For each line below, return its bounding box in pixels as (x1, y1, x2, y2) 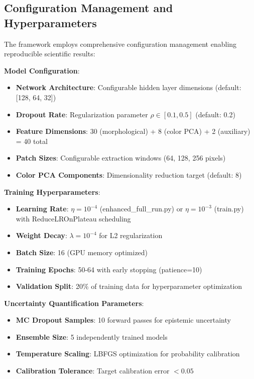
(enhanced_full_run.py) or (99, 203, 183, 214)
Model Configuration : (4, 65, 80, 75)
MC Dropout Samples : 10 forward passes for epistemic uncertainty (16, 315, 231, 325)
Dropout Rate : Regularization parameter (16, 109, 148, 119)
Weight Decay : (16, 230, 67, 241)
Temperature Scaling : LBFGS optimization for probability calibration (16, 348, 240, 359)
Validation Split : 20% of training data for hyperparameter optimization (16, 281, 242, 291)
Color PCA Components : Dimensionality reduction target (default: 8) (16, 169, 242, 180)
